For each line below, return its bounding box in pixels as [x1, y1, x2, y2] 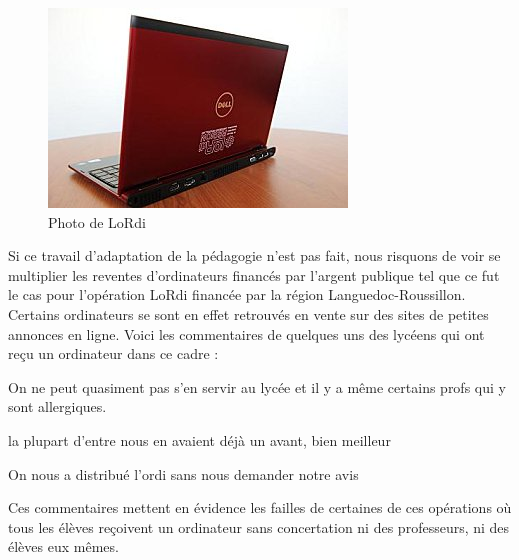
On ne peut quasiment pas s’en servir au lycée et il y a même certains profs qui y [8, 376, 506, 397]
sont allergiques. [8, 396, 107, 417]
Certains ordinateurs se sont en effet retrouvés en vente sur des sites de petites [8, 303, 489, 324]
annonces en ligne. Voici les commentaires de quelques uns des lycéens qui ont [8, 323, 485, 344]
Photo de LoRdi [48, 211, 146, 232]
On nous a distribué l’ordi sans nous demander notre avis [8, 463, 359, 484]
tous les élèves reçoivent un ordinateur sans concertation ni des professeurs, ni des [8, 516, 510, 537]
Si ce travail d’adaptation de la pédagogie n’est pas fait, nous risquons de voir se [8, 245, 501, 266]
